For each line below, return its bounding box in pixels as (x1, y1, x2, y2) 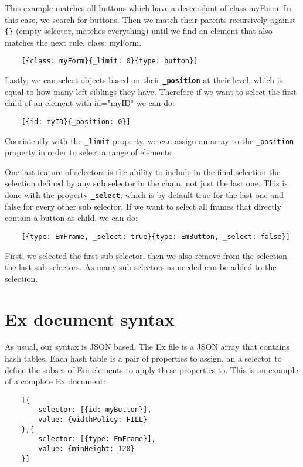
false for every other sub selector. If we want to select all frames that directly (5, 200, 281, 212)
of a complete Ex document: (5, 375, 106, 387)
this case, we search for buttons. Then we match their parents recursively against (5, 13, 296, 25)
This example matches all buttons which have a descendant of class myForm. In (5, 2, 291, 13)
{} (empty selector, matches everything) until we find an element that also (5, 25, 273, 37)
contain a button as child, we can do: (5, 212, 138, 224)
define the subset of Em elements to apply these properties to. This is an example (5, 363, 298, 376)
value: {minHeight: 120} (38, 445, 135, 454)
